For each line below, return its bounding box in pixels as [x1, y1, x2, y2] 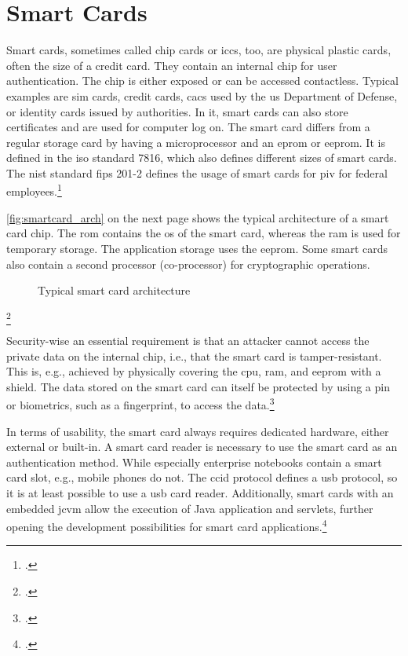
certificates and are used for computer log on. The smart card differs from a [6, 119, 370, 135]
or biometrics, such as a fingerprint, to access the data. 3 [6, 394, 275, 413]
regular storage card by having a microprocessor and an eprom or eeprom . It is [6, 134, 385, 150]
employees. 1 [6, 181, 62, 200]
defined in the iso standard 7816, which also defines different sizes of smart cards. [6, 149, 397, 166]
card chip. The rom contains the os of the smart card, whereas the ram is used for [6, 225, 401, 241]
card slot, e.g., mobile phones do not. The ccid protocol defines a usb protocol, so [6, 469, 398, 486]
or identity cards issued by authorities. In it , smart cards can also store [6, 103, 348, 119]
